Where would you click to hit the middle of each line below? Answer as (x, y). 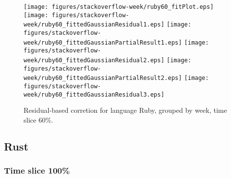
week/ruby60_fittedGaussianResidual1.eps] (94, 25)
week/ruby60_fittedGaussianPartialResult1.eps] (103, 42)
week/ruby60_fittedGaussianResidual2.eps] (94, 60)
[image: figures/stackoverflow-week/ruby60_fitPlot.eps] (119, 7)
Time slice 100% (37, 170)
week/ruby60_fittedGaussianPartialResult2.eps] (103, 78)
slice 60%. (38, 119)
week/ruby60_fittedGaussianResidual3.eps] (94, 94)
